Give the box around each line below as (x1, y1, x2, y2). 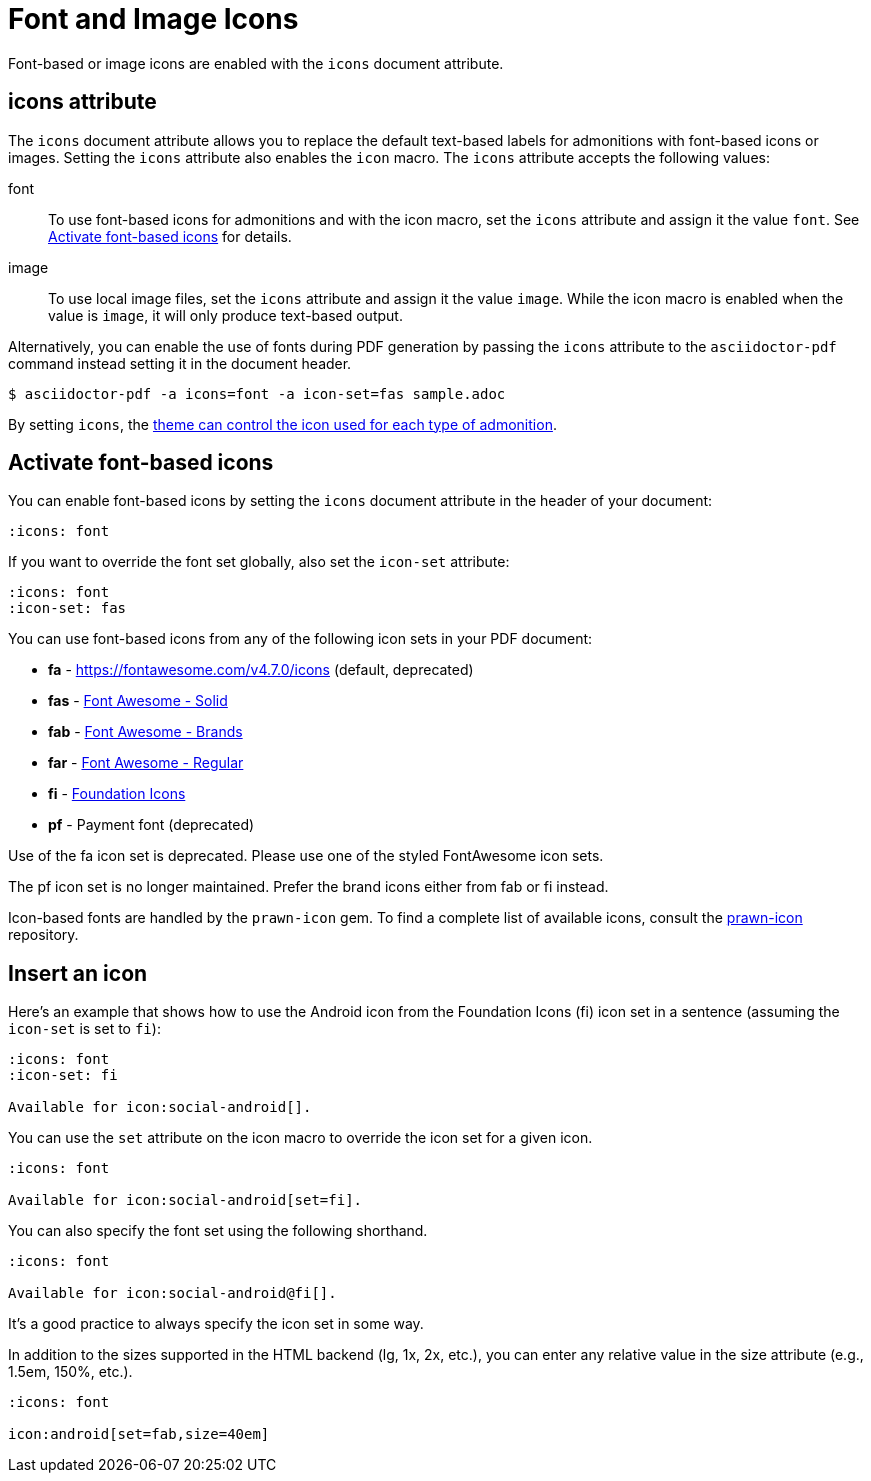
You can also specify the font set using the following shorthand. (8, 1222, 428, 1240)
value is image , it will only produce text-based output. (48, 306, 403, 324)
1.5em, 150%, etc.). (8, 1363, 133, 1381)
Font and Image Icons (8, 2, 299, 36)
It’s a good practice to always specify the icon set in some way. (8, 1315, 424, 1333)
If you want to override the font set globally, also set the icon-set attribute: (8, 553, 510, 571)
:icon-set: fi (8, 1067, 118, 1084)
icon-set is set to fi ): (8, 1020, 161, 1038)
